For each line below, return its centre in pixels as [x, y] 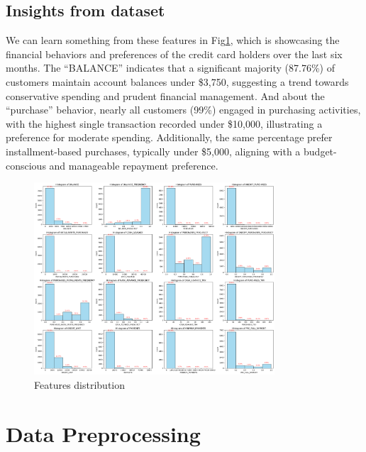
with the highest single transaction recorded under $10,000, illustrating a [164, 123]
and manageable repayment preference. [134, 165]
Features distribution [80, 384]
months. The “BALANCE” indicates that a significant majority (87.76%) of [171, 68]
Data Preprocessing [103, 433]
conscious [26, 165]
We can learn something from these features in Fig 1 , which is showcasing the [173, 40]
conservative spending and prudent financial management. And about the [165, 95]
